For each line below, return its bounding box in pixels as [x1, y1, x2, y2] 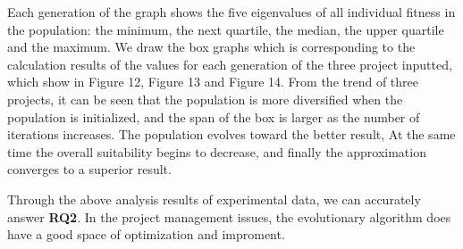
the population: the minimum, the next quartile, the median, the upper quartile [7, 20, 444, 38]
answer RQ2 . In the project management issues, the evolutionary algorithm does [7, 207, 451, 226]
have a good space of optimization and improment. [7, 225, 285, 244]
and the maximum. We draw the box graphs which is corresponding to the [7, 37, 416, 56]
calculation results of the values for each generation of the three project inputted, [7, 54, 452, 73]
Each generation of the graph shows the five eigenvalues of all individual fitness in [7, 3, 456, 21]
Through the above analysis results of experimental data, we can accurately [7, 189, 421, 208]
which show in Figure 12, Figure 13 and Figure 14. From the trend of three [7, 72, 418, 91]
